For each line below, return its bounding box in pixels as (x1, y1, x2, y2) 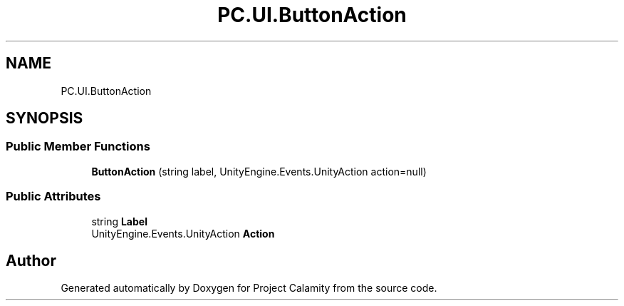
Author (6, 251, 56, 270)
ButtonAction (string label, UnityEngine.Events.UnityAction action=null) (91, 165, 427, 178)
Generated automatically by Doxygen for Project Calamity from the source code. (61, 282, 437, 295)
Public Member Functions (6, 139, 150, 154)
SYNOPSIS (6, 109, 83, 128)
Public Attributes (6, 189, 101, 204)
